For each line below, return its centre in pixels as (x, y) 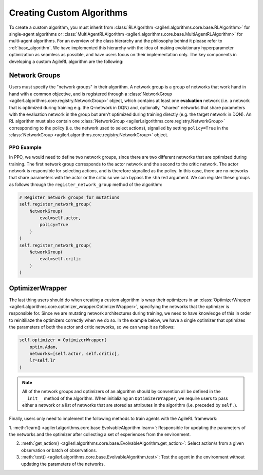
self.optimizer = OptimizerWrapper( (63, 340)
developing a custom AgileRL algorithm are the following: (66, 62)
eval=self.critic (60, 259)
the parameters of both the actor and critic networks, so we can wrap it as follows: (92, 327)
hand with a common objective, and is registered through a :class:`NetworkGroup (91, 94)
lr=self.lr (42, 361)
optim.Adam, (44, 347)
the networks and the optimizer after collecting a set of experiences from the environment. (100, 434)
